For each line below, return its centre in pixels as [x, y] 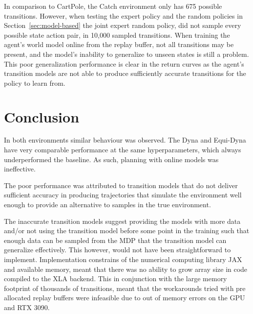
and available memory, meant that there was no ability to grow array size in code [126, 269]
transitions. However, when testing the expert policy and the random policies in [123, 15]
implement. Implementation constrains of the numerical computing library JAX [123, 259]
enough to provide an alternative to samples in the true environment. [107, 205]
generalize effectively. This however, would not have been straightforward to [117, 250]
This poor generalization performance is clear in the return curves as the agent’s [124, 63]
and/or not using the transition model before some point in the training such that [127, 230]
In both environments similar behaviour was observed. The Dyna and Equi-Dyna [125, 140]
